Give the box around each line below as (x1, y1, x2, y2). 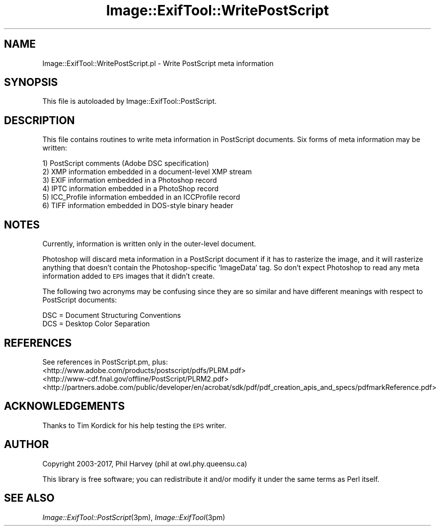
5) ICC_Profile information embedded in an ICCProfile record (42, 193, 240, 202)
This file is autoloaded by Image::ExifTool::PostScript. (42, 97, 217, 106)
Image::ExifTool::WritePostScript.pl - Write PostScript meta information (42, 59, 274, 68)
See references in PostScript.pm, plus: (42, 357, 168, 366)
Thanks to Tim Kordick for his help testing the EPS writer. (42, 421, 226, 430)
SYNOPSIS (4, 76, 58, 89)
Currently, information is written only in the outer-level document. (42, 239, 256, 248)
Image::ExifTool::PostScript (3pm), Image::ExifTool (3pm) (42, 513, 225, 522)
